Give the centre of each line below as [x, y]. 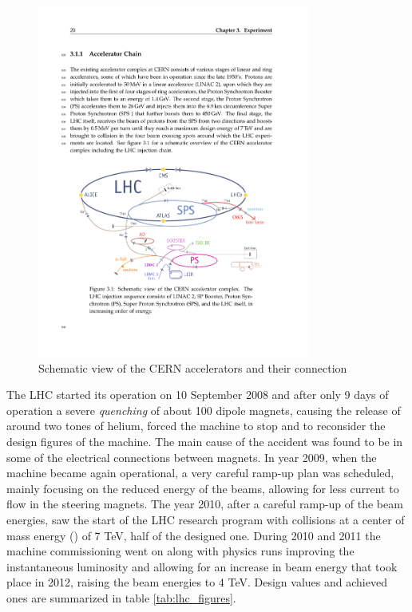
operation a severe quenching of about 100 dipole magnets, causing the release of [204, 410]
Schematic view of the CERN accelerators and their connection [193, 367]
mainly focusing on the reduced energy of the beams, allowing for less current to [203, 488]
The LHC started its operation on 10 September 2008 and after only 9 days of [198, 395]
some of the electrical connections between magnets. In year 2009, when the [192, 457]
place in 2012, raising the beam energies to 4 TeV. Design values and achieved [197, 582]
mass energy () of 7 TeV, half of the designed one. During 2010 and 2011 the [194, 535]
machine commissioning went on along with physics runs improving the [180, 551]
